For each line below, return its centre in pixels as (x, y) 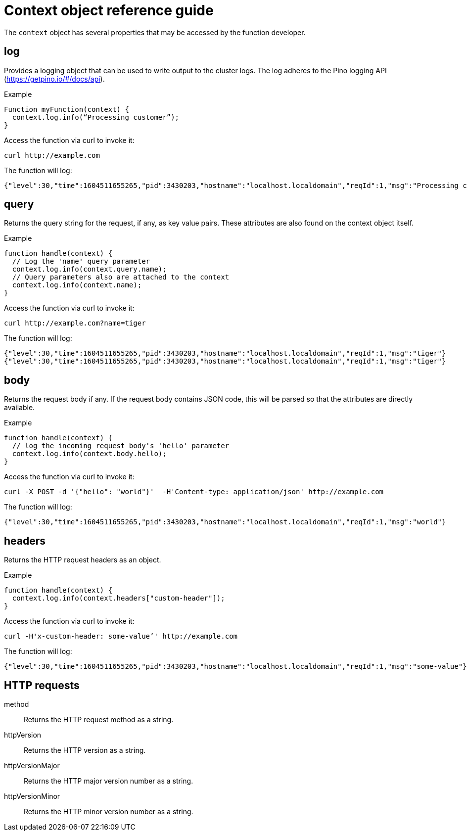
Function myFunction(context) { (67, 109)
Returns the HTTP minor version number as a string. (109, 811)
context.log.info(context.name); (77, 285)
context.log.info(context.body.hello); (89, 454)
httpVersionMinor (32, 796)
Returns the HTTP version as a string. (85, 750)
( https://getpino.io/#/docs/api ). (54, 79)
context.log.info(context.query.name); (89, 269)
